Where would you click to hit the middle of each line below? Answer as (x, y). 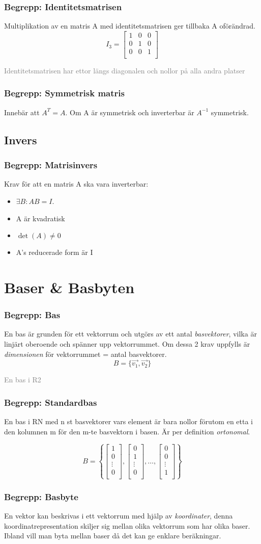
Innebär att (22, 112)
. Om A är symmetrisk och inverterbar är (130, 112)
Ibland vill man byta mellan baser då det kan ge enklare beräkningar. (113, 536)
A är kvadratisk (40, 218)
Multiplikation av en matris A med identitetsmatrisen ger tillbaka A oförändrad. (130, 26)
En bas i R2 (23, 380)
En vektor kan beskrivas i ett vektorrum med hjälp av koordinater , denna (119, 516)
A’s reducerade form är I (54, 252)
